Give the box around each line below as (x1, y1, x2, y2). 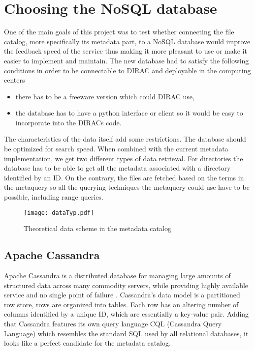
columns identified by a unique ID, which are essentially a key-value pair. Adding (4, 309, 249, 319)
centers (4, 75, 25, 85)
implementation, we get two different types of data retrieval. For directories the (4, 153, 243, 163)
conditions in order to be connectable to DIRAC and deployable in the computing (4, 65, 251, 75)
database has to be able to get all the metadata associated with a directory (4, 163, 231, 173)
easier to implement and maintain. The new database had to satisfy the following (4, 55, 249, 65)
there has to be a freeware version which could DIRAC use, (15, 91, 194, 101)
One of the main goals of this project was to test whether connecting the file (4, 27, 234, 37)
